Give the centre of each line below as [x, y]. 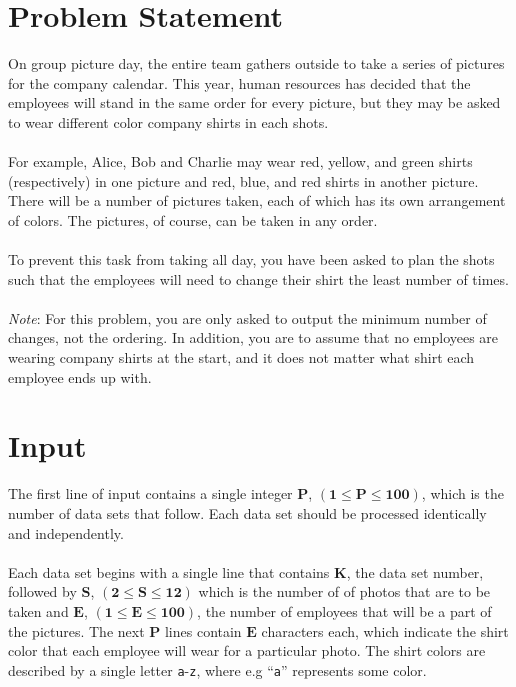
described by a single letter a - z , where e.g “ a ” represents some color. [217, 669]
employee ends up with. [80, 376]
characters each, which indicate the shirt [385, 630]
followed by [42, 591]
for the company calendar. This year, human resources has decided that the [239, 82]
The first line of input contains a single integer [150, 493]
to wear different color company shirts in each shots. [168, 121]
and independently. [66, 532]
